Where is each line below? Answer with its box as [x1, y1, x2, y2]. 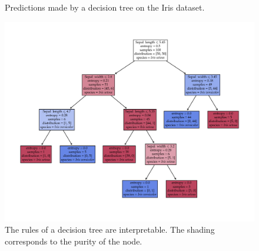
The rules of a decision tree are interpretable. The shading [5, 223, 215, 236]
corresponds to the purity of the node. [5, 235, 142, 247]
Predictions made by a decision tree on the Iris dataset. [5, 1, 205, 13]
